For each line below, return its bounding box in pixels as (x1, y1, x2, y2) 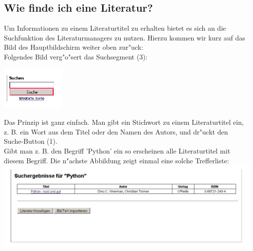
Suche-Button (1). (4, 136, 57, 146)
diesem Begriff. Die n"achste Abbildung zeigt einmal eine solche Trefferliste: (4, 155, 229, 165)
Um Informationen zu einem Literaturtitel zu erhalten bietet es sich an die (4, 23, 226, 33)
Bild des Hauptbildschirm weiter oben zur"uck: (4, 42, 144, 52)
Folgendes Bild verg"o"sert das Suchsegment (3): (4, 51, 147, 61)
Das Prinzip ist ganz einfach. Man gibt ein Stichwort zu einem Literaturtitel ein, (4, 117, 244, 127)
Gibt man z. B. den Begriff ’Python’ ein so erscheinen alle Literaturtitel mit (4, 145, 231, 155)
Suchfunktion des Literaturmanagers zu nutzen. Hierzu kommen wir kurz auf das (4, 32, 245, 42)
